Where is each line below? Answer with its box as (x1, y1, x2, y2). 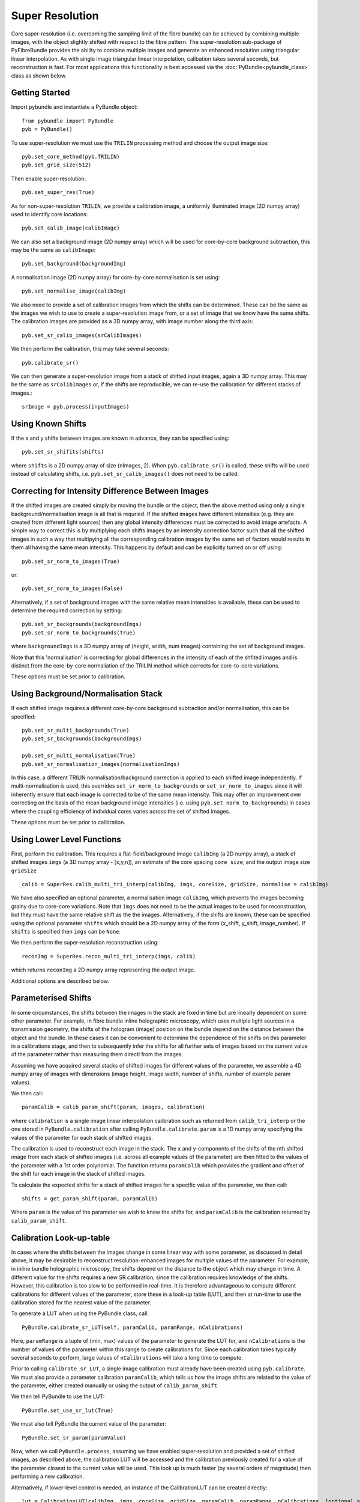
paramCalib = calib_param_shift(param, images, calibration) (22, 1104, 205, 1111)
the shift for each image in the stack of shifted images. (11, 1170, 146, 1178)
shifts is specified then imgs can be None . (11, 928, 121, 935)
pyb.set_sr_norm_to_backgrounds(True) (22, 629, 136, 636)
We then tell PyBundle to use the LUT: (11, 1393, 105, 1400)
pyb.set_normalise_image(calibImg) (22, 288, 127, 294)
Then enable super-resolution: (11, 175, 86, 182)
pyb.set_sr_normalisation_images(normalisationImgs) (22, 761, 180, 767)
